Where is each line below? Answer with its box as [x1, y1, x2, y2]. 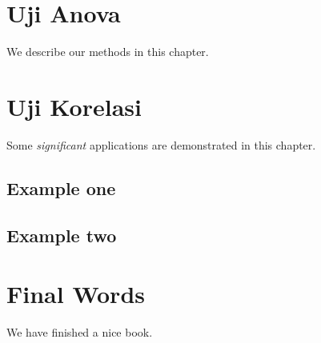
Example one [6, 175, 116, 200]
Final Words [6, 277, 145, 310]
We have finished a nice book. [6, 324, 153, 341]
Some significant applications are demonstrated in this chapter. [6, 136, 316, 153]
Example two [6, 222, 117, 247]
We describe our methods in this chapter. [6, 43, 209, 60]
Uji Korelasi [6, 90, 142, 122]
